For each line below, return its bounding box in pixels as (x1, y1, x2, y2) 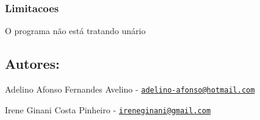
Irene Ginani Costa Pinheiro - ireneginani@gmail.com (5, 103, 211, 116)
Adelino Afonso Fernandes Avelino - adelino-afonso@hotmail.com (5, 83, 255, 96)
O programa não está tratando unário (5, 24, 146, 37)
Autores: (5, 54, 60, 73)
